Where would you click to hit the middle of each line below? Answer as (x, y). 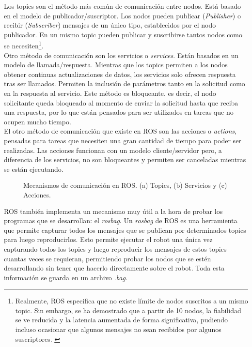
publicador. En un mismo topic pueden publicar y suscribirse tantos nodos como (123, 34)
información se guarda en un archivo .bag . (66, 277)
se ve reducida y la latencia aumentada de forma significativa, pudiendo (121, 320)
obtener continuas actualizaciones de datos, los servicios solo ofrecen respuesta (120, 74)
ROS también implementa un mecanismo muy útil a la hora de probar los (113, 211)
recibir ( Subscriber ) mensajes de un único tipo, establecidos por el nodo (110, 25)
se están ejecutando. (34, 169)
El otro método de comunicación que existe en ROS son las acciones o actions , (120, 131)
